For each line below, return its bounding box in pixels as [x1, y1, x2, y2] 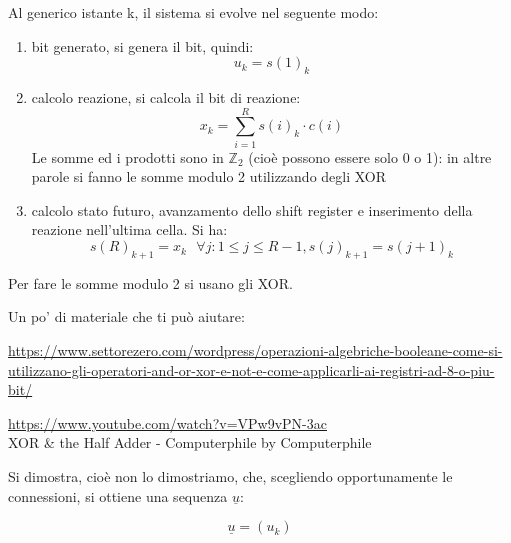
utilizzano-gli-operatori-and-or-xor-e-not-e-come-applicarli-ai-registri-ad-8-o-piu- [8, 359, 495, 380]
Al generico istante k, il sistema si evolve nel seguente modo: [8, 2, 379, 22]
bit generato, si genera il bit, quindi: [31, 35, 254, 56]
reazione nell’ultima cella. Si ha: [31, 219, 228, 240]
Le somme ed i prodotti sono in [31, 146, 224, 167]
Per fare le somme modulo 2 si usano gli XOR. [8, 272, 293, 293]
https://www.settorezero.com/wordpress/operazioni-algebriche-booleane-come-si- [8, 340, 503, 361]
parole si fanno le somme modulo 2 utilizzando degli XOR [31, 166, 387, 187]
